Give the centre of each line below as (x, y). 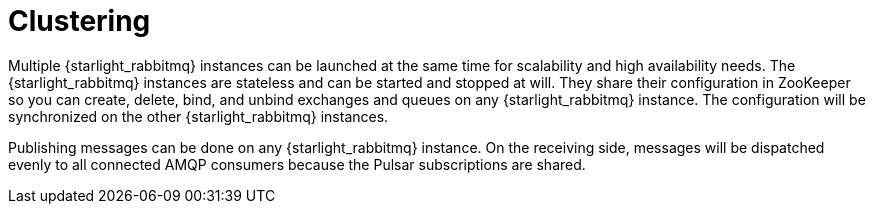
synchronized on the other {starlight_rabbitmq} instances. (198, 116)
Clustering (79, 21)
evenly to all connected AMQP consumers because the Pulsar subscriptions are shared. (297, 164)
